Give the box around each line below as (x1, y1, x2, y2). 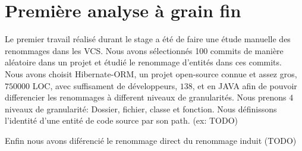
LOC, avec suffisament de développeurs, (32, 79, 178, 92)
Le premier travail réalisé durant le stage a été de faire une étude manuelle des (5, 33, 291, 45)
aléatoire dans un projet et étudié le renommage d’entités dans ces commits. (5, 56, 282, 68)
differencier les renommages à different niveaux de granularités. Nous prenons (5, 91, 287, 103)
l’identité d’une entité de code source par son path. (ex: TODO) (5, 114, 238, 127)
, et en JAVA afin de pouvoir (192, 79, 297, 92)
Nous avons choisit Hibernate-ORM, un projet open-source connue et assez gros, (5, 67, 297, 80)
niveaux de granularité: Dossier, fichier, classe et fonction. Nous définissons (5, 102, 277, 115)
